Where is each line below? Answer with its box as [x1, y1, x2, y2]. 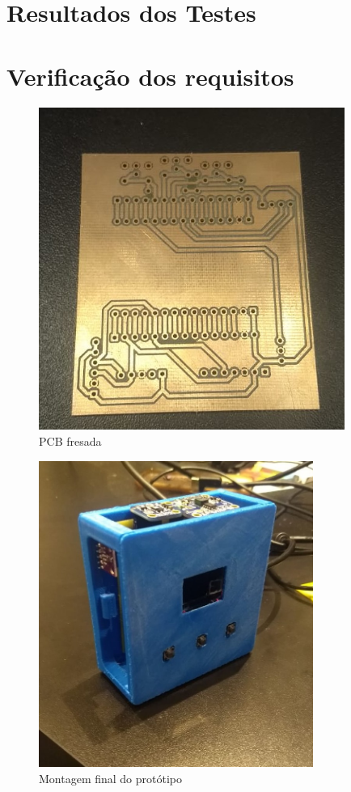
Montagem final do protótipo [39, 769, 183, 786]
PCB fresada [39, 433, 102, 450]
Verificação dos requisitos [6, 59, 294, 92]
